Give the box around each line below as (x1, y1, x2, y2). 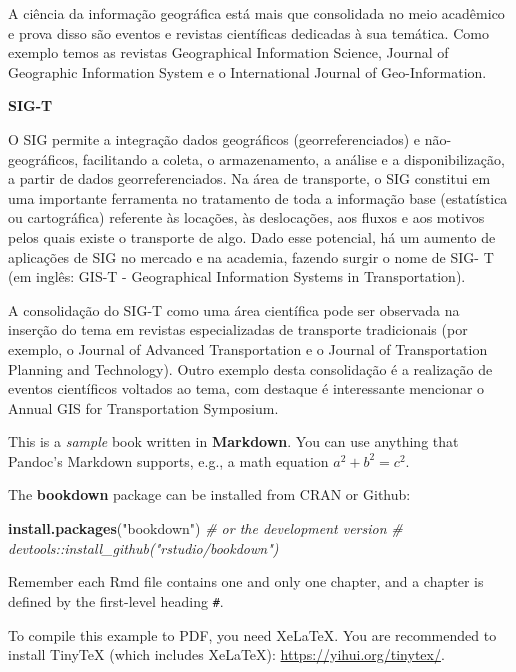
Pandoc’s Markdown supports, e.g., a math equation (8, 450, 329, 471)
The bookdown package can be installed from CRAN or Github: (8, 484, 411, 505)
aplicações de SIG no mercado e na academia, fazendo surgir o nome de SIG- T (8, 246, 494, 267)
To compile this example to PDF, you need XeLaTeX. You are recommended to (8, 624, 497, 645)
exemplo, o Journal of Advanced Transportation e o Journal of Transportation (8, 338, 488, 359)
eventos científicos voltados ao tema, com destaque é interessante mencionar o (8, 378, 485, 399)
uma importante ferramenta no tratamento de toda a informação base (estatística (8, 187, 508, 208)
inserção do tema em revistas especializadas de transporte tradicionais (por (8, 319, 468, 340)
